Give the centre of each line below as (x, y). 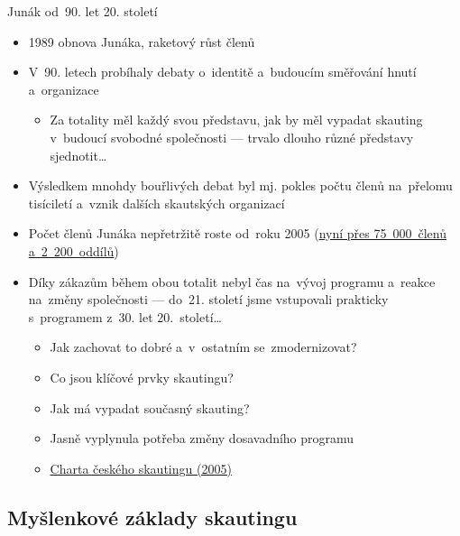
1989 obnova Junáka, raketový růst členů (142, 41)
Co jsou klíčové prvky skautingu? (142, 377)
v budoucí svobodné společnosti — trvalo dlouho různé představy (232, 137)
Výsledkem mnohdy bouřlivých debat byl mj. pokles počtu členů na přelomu (240, 185)
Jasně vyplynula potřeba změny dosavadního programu (202, 438)
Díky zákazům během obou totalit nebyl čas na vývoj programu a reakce (232, 281)
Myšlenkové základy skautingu (152, 517)
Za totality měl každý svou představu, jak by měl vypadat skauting (236, 120)
